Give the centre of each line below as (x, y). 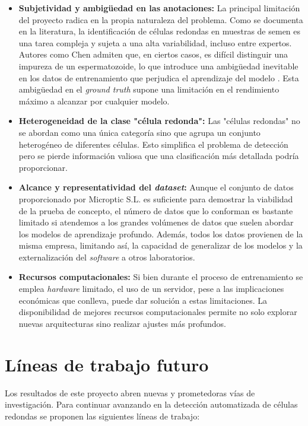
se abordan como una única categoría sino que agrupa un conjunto (139, 132)
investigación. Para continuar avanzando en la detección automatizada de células (151, 404)
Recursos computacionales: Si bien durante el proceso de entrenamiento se (161, 277)
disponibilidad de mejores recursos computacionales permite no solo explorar (158, 312)
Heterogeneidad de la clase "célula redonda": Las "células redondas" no (159, 121)
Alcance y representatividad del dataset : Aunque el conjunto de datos (156, 187)
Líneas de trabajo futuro (107, 364)
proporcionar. (43, 167)
